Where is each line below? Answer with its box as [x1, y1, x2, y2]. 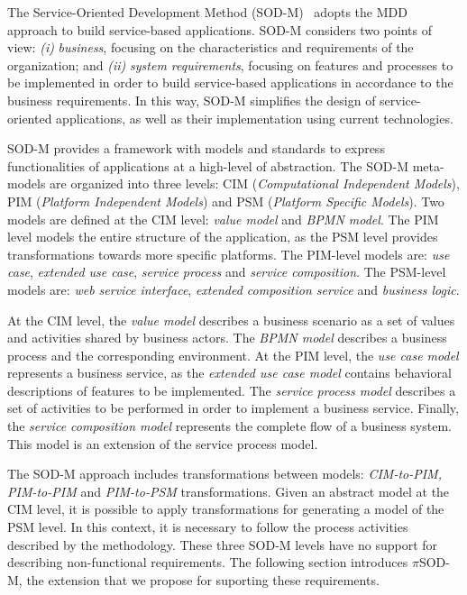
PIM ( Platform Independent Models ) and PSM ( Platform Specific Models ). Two [7, 191, 444, 210]
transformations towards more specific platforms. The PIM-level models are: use [7, 244, 450, 263]
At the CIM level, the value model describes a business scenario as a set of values [7, 310, 455, 329]
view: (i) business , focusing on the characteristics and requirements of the [7, 38, 414, 57]
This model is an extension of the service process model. [7, 434, 318, 453]
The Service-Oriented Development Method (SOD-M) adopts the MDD [7, 3, 407, 21]
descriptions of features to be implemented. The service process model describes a [7, 380, 456, 399]
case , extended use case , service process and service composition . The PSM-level [7, 262, 446, 281]
